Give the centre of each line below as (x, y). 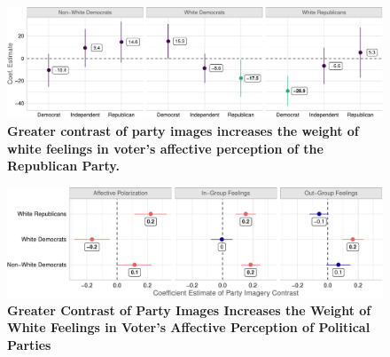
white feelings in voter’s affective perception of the (165, 148)
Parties (29, 344)
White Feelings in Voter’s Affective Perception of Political (189, 327)
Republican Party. (63, 166)
